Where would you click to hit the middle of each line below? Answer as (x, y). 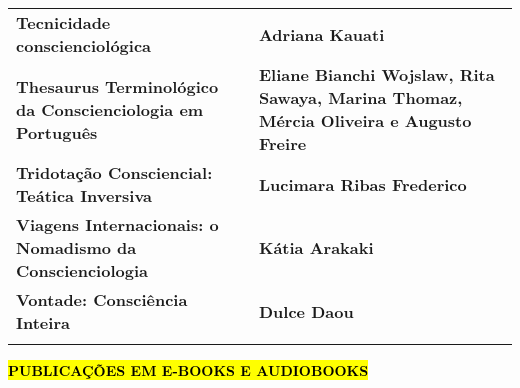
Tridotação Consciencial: (114, 172)
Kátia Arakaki (316, 247)
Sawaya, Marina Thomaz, (360, 97)
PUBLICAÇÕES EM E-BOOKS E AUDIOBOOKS (188, 370)
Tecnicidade (63, 22)
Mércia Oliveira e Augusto (365, 120)
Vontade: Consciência (102, 299)
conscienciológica (84, 45)
